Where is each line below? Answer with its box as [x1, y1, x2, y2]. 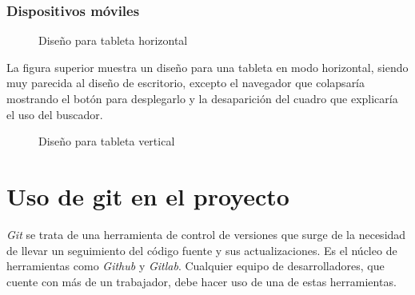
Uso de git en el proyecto [6, 179, 289, 212]
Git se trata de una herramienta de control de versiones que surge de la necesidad [6, 225, 406, 242]
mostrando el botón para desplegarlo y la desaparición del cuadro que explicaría [6, 90, 398, 106]
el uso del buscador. [6, 106, 103, 122]
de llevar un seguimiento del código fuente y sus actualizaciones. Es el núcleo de [6, 241, 397, 258]
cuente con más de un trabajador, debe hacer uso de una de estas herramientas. [6, 273, 397, 289]
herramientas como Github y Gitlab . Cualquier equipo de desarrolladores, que [6, 257, 385, 274]
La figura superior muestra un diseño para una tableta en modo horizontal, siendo [6, 58, 409, 75]
